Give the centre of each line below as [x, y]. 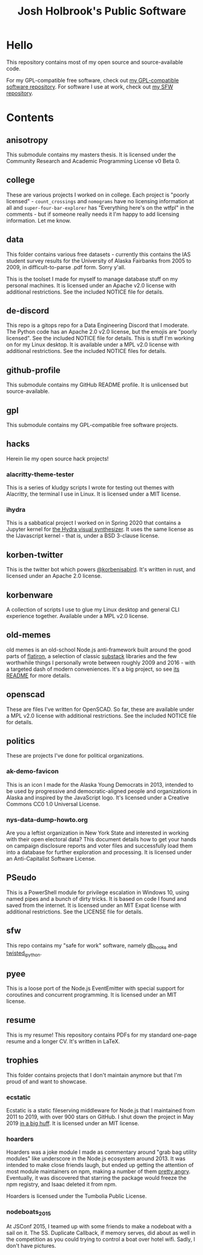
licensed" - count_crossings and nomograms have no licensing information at [100, 201]
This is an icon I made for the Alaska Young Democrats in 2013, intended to [100, 784]
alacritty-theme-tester [40, 474]
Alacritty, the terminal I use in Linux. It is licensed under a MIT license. [94, 494]
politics [21, 741]
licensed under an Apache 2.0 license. [54, 576]
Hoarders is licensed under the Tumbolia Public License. [77, 1196]
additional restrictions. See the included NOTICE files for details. [86, 351]
